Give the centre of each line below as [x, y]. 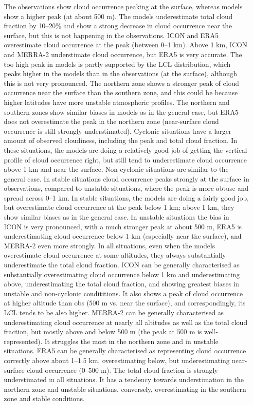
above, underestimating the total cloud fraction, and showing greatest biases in [122, 284]
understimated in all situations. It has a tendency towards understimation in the [124, 379]
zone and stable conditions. [44, 398]
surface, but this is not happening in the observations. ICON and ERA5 [111, 35]
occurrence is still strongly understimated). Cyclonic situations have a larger [118, 131]
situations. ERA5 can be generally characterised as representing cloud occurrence [125, 351]
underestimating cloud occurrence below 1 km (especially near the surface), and [123, 236]
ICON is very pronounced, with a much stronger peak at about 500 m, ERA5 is [123, 226]
